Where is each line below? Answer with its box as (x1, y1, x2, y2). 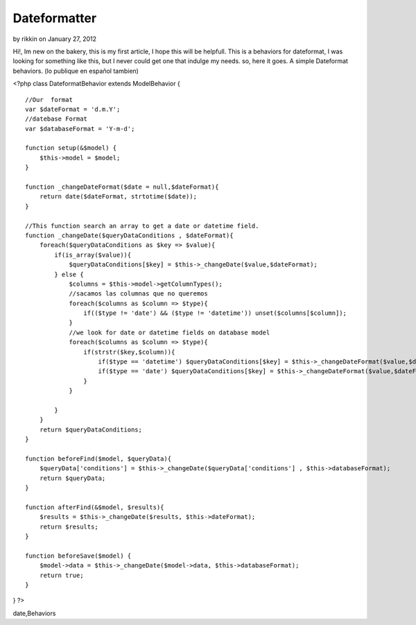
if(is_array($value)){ (54, 250, 132, 259)
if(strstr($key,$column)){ (83, 348, 175, 356)
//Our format (25, 96, 73, 103)
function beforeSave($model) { (25, 551, 132, 560)
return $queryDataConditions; (39, 425, 142, 434)
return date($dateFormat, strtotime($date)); (39, 193, 198, 200)
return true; (39, 571, 84, 579)
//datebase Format (25, 115, 88, 123)
